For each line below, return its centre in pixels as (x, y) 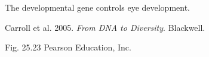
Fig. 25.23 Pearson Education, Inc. (68, 47)
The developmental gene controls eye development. (98, 7)
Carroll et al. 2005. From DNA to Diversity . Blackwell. (105, 27)
